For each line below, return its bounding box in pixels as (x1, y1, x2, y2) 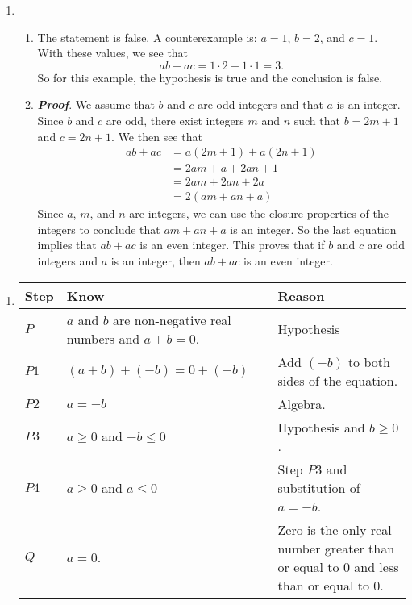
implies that (37, 236, 97, 253)
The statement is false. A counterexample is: (37, 28, 257, 45)
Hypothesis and (277, 417, 365, 436)
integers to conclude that (37, 220, 160, 237)
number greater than (277, 538, 395, 557)
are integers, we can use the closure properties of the (129, 205, 389, 222)
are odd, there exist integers (106, 111, 244, 128)
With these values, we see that (37, 44, 189, 61)
